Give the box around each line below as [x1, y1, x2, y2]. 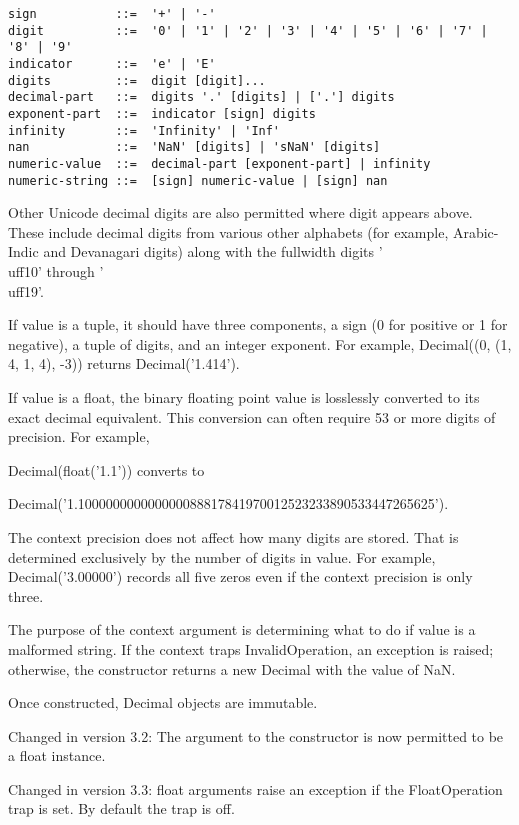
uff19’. [8, 280, 44, 301]
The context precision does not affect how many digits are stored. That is [8, 526, 459, 547]
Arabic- [452, 221, 499, 242]
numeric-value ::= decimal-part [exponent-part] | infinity [8, 156, 431, 171]
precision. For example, [8, 426, 150, 447]
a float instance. [8, 745, 106, 766]
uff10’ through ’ [8, 261, 104, 281]
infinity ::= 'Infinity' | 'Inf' [8, 123, 281, 138]
